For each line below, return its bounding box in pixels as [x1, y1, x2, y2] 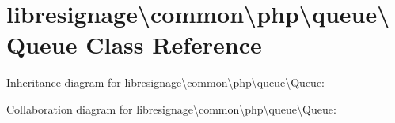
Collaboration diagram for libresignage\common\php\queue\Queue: [6, 100, 336, 117]
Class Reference [85, 28, 262, 61]
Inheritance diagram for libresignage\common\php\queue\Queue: [6, 74, 325, 91]
